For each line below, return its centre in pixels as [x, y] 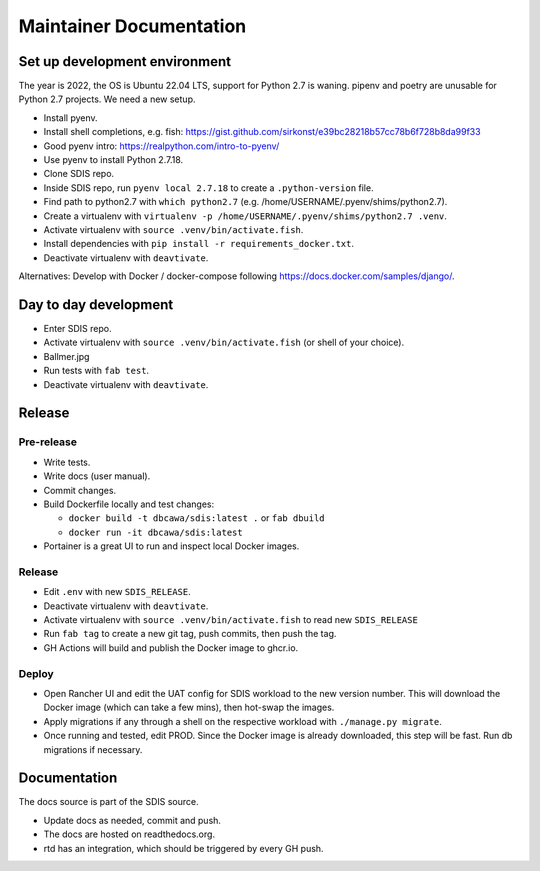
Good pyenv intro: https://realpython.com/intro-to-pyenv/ [161, 146]
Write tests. [67, 462]
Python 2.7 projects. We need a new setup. [107, 99]
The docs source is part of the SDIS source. [108, 802]
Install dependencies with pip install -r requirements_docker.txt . [199, 244]
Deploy [36, 673]
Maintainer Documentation [132, 26]
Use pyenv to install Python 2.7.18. [113, 160]
